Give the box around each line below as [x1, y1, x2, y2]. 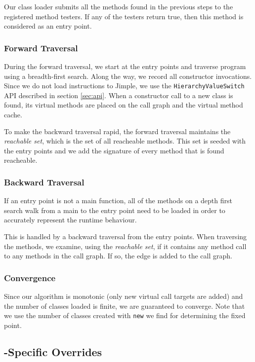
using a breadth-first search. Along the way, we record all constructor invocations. [4, 71, 252, 81]
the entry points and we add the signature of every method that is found [4, 145, 224, 155]
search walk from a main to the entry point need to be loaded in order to [4, 205, 225, 215]
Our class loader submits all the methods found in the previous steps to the [4, 1, 233, 11]
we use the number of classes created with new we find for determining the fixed [4, 310, 246, 321]
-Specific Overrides [4, 344, 102, 359]
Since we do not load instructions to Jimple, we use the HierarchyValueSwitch [4, 80, 245, 91]
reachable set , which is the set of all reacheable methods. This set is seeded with [4, 136, 246, 146]
